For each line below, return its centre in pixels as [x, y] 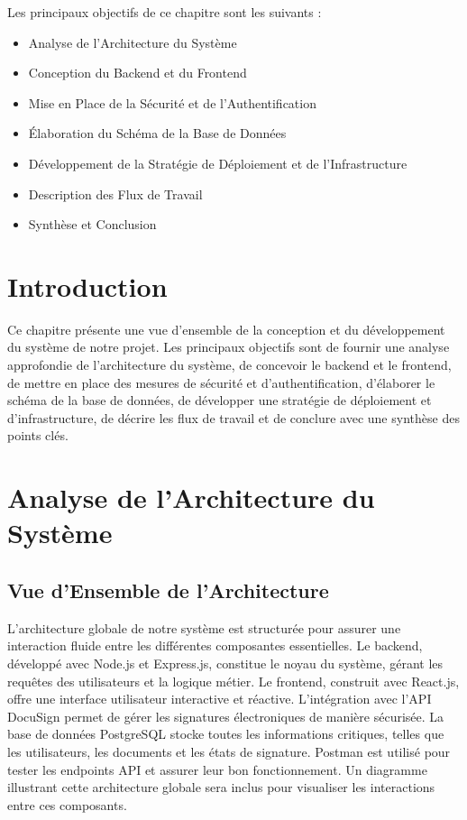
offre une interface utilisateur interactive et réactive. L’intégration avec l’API [220, 699]
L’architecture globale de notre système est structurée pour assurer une [204, 627]
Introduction [87, 286]
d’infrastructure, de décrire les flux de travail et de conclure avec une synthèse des [233, 417]
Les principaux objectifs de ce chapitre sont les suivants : [165, 12]
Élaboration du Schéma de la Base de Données [157, 133]
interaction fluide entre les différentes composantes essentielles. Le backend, [215, 645]
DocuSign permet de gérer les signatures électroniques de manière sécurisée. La [226, 716]
